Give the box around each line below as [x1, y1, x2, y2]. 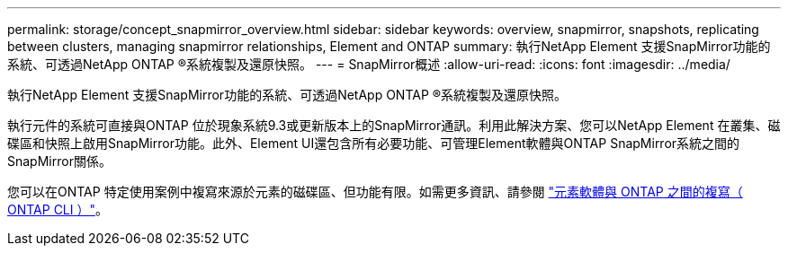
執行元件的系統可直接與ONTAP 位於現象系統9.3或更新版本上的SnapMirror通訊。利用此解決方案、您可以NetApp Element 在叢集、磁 [7, 118, 781, 133]
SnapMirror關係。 [7, 153, 112, 169]
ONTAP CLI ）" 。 [7, 202, 108, 217]
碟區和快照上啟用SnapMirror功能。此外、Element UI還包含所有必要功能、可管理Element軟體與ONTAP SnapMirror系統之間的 [7, 135, 740, 151]
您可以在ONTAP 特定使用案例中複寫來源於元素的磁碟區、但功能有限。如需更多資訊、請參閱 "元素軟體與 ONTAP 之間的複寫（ [7, 184, 743, 199]
